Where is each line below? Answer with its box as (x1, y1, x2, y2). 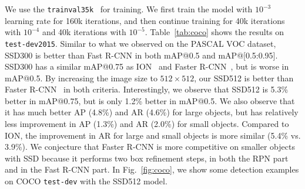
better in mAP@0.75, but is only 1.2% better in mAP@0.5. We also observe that (5, 94, 295, 106)
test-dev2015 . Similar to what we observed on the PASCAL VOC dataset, (5, 37, 276, 49)
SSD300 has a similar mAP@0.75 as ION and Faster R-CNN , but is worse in (5, 60, 289, 73)
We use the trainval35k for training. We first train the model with (5, 3, 253, 15)
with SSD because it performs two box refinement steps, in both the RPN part (5, 152, 289, 164)
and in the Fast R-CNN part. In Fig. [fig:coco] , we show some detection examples (5, 163, 299, 176)
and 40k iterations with (42, 26, 126, 38)
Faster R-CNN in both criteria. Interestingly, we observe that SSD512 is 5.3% (5, 83, 289, 95)
